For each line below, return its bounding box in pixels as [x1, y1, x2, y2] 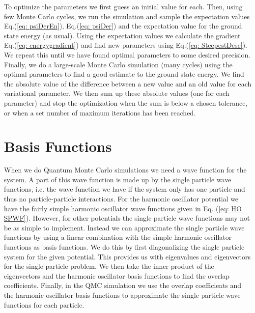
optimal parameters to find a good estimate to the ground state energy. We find [4, 69, 244, 79]
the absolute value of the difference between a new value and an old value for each [4, 78, 252, 88]
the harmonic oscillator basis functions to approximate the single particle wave [4, 289, 241, 300]
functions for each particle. [4, 299, 85, 310]
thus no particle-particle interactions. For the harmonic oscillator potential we [4, 194, 239, 204]
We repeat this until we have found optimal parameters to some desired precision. [4, 49, 251, 59]
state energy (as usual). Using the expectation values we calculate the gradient [4, 30, 241, 40]
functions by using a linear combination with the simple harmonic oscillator [4, 232, 232, 242]
